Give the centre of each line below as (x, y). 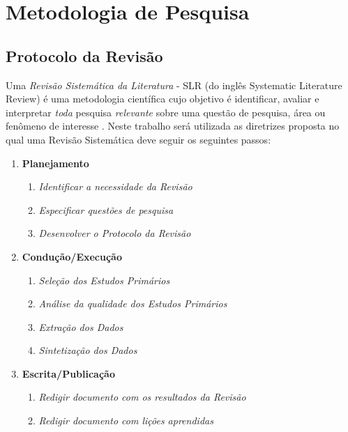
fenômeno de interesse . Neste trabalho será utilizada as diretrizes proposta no (173, 126)
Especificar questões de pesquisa (106, 209)
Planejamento (55, 163)
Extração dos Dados (81, 326)
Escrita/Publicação (68, 373)
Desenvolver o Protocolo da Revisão (115, 233)
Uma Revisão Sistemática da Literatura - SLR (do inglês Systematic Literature (174, 85)
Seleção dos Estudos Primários (104, 280)
